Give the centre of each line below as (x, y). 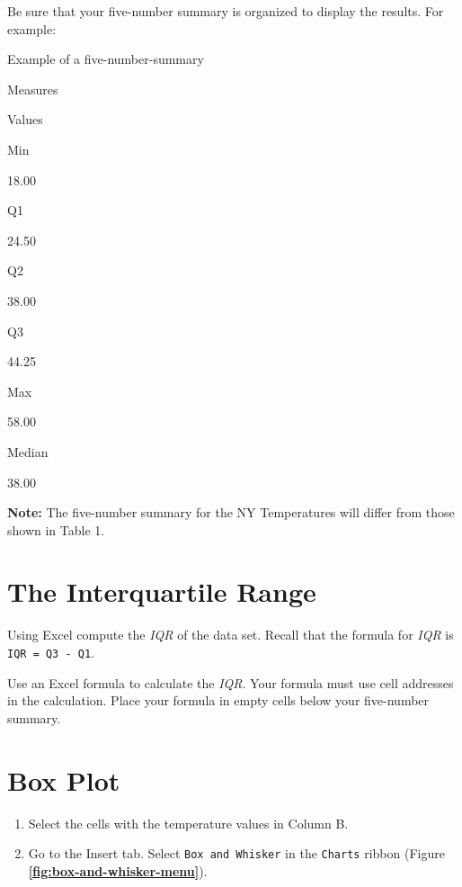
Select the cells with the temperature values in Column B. (188, 823)
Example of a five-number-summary (106, 59)
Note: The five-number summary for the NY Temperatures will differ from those (231, 512)
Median (28, 451)
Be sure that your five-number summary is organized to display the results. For (226, 11)
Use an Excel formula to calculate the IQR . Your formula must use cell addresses (231, 682)
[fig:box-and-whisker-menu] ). (118, 870)
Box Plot (64, 779)
